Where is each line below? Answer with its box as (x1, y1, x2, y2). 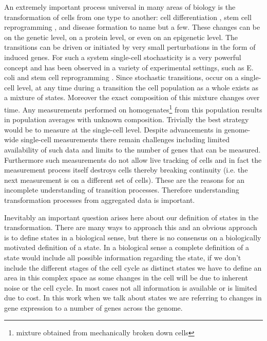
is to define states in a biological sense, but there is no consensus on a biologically (4, 232, 261, 242)
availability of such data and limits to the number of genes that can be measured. (4, 144, 261, 155)
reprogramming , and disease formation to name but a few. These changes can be (4, 22, 260, 32)
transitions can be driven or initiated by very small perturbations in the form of (4, 42, 256, 52)
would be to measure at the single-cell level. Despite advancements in (4, 124, 222, 135)
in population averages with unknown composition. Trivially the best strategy (4, 114, 249, 125)
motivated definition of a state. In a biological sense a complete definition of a (4, 242, 249, 253)
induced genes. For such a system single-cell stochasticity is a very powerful (4, 51, 241, 62)
